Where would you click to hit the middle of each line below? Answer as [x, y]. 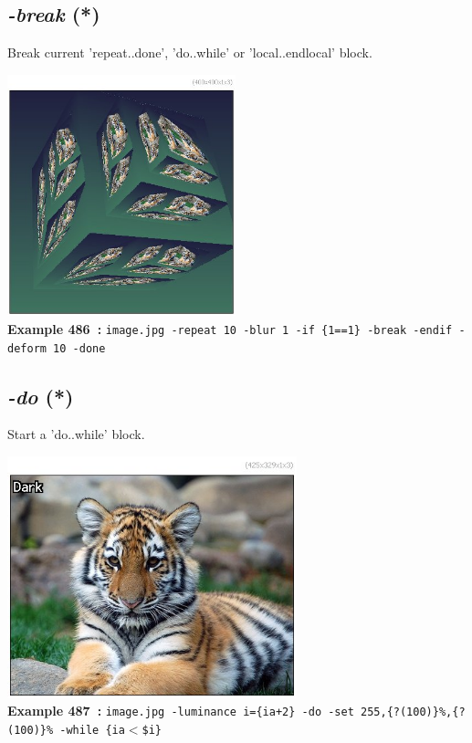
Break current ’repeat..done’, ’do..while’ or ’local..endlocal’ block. [190, 52]
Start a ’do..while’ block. [76, 434]
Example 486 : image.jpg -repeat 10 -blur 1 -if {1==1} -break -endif [230, 328]
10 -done [79, 348]
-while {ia [92, 730]
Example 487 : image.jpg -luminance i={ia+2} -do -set [181, 711]
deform [27, 348]
